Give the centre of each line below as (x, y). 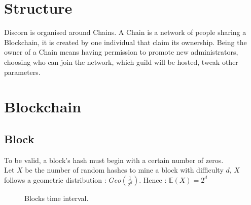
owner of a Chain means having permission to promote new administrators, (121, 52)
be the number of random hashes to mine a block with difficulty (124, 170)
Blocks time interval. (57, 198)
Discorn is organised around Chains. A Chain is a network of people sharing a (125, 32)
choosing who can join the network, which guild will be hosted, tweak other (121, 61)
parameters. (22, 72)
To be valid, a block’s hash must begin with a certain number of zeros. (114, 160)
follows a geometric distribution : (55, 179)
